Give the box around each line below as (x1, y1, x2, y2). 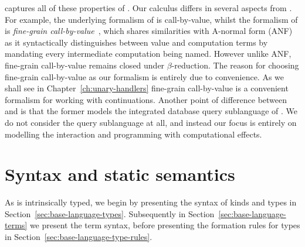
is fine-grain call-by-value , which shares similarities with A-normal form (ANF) (5, 25, 293, 37)
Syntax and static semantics (5, 162, 235, 186)
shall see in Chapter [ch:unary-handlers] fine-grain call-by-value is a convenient (5, 82, 289, 94)
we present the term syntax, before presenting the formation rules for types (29, 219, 300, 231)
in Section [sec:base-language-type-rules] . (5, 231, 152, 243)
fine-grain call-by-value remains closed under (5, 59, 165, 71)
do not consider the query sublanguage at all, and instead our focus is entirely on (5, 116, 297, 128)
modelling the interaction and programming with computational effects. (5, 128, 262, 140)
